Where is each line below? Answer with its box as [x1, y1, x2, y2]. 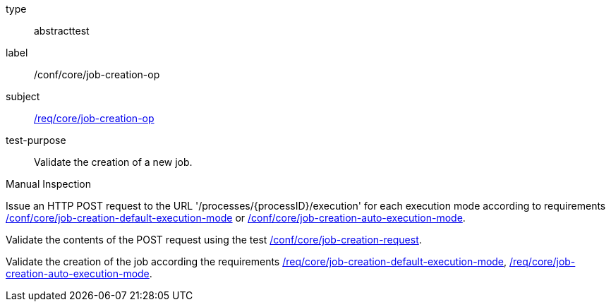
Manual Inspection [6, 178, 92, 190]
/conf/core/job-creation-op [34, 68, 160, 80]
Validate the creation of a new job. [34, 156, 193, 168]
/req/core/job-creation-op [34, 112, 155, 124]
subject [6, 90, 40, 102]
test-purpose [6, 134, 66, 146]
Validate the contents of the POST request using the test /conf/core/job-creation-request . [6, 234, 422, 246]
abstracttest [34, 25, 90, 37]
